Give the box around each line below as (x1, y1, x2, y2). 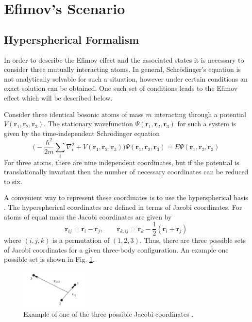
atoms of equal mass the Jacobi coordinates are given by (4, 211, 172, 221)
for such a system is (177, 119, 236, 129)
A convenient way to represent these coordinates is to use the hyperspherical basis (4, 192, 248, 203)
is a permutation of (52, 235, 110, 245)
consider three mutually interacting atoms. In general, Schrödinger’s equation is (4, 64, 241, 74)
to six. (4, 176, 22, 186)
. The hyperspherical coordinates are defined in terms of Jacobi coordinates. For (4, 202, 242, 212)
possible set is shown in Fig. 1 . (4, 254, 95, 264)
